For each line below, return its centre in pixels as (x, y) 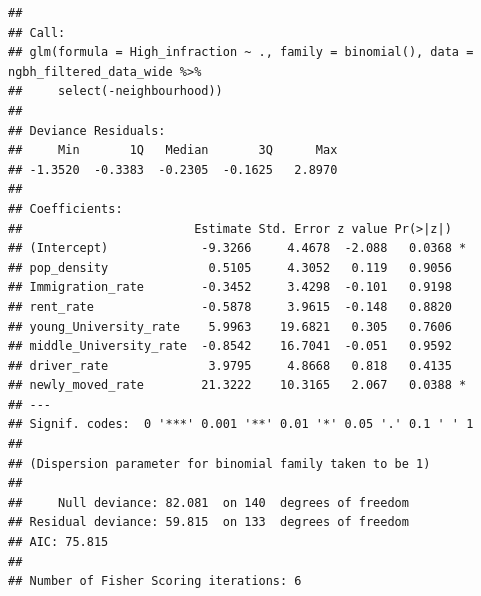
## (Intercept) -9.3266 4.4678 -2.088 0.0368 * (237, 248)
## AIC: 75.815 (58, 542)
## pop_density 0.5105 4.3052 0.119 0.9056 (230, 267)
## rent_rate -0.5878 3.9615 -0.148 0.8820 (230, 306)
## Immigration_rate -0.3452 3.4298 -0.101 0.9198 (230, 287)
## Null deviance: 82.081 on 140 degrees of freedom (208, 502)
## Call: (37, 32)
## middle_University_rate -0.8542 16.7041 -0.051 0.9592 (230, 346)
